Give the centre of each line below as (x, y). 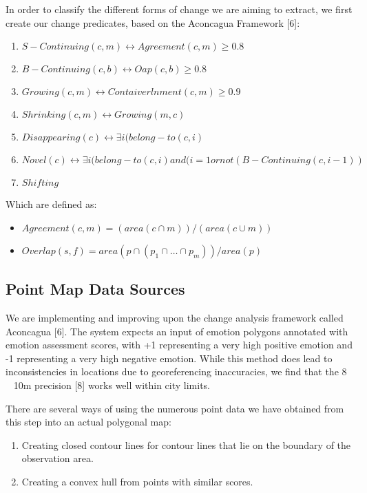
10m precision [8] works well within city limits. (112, 385)
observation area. (57, 458)
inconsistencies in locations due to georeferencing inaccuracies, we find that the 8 (176, 371)
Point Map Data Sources (95, 289)
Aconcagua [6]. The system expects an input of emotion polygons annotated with (177, 331)
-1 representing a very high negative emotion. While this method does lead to (169, 358)
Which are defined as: (51, 204)
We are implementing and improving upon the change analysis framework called (175, 317)
